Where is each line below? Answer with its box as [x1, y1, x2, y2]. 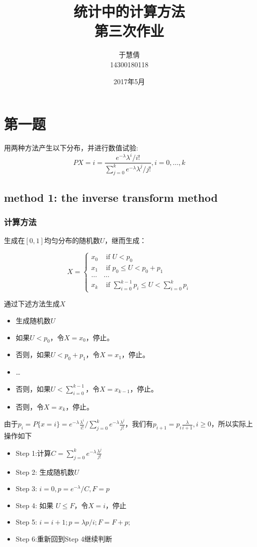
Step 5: [15, 517, 37, 527]
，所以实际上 [211, 418, 253, 429]
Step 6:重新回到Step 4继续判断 [15, 533, 112, 544]
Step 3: [15, 483, 37, 494]
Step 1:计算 [15, 447, 51, 458]
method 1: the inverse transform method [4, 189, 218, 205]
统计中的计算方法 [73, 1, 185, 21]
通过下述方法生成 [4, 298, 60, 309]
